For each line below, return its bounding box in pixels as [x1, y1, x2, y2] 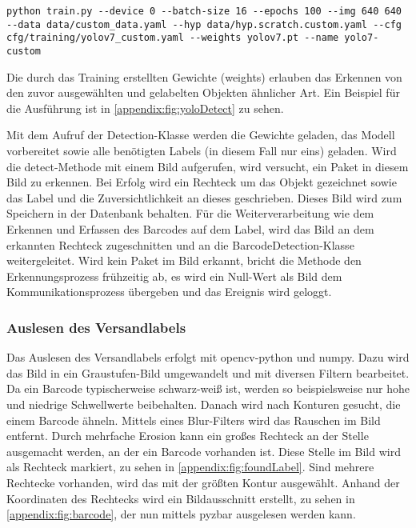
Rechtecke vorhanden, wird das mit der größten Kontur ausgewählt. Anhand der [6, 474, 400, 490]
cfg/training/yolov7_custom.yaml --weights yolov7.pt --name [6, 32, 339, 44]
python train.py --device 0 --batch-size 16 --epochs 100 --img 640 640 [6, 6, 402, 17]
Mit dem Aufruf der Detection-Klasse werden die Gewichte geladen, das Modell [6, 126, 395, 143]
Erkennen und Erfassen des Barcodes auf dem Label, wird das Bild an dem [6, 220, 374, 237]
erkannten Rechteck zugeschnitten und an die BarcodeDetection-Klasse [6, 236, 354, 253]
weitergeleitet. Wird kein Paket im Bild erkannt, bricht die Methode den [6, 252, 362, 269]
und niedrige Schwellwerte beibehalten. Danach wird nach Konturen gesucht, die [6, 395, 401, 412]
